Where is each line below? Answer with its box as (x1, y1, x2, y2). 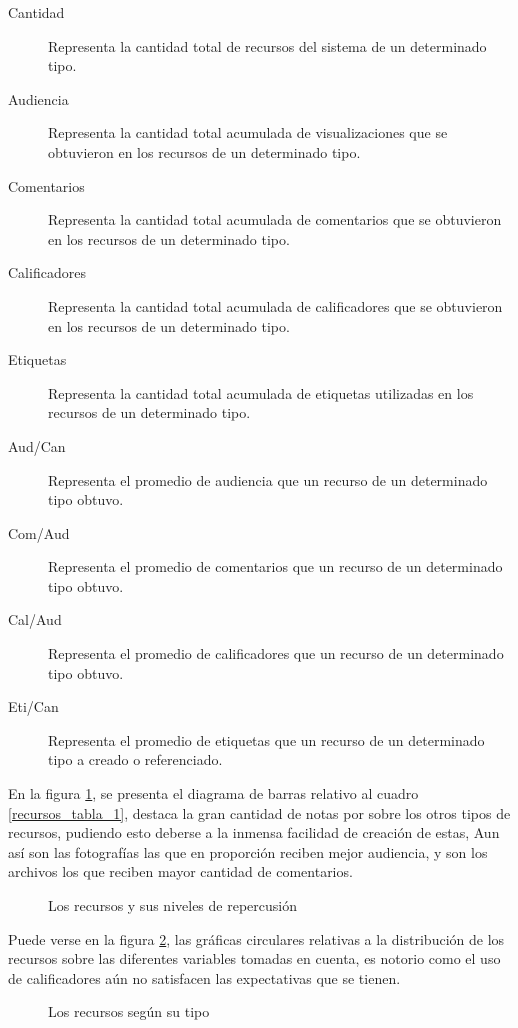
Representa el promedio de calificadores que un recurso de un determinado (48, 643, 504, 664)
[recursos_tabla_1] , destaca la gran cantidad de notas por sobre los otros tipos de (8, 802, 511, 823)
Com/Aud (8, 522, 70, 543)
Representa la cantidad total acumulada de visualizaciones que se (48, 122, 448, 143)
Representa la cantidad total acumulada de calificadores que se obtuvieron (48, 295, 503, 316)
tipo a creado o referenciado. (48, 749, 223, 770)
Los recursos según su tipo (48, 1001, 210, 1022)
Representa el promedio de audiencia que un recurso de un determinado (48, 469, 488, 490)
